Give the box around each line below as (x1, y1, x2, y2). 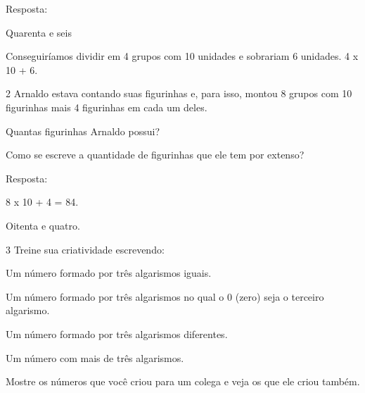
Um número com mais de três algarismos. (6, 350, 184, 365)
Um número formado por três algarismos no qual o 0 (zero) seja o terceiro (6, 289, 324, 304)
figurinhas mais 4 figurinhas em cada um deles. (6, 99, 207, 114)
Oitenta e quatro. (6, 218, 80, 232)
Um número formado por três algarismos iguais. (6, 266, 212, 280)
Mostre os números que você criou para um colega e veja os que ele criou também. (6, 374, 360, 389)
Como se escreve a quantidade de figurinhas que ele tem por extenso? (6, 147, 305, 162)
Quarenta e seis (6, 25, 72, 39)
